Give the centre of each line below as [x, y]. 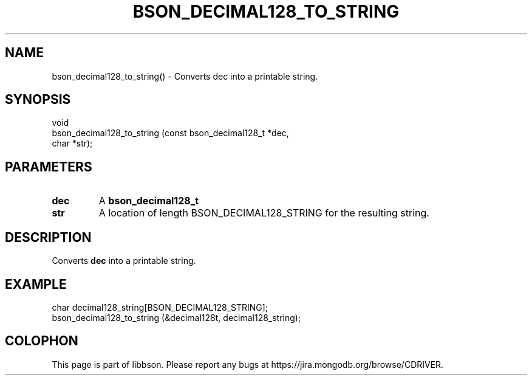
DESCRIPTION [48, 237]
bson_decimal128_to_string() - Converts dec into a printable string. [185, 76]
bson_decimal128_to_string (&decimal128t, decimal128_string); [176, 317]
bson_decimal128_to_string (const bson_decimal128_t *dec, [170, 133]
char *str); [72, 143]
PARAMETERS [49, 167]
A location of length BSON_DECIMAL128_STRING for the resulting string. [264, 213]
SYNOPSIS [38, 100]
